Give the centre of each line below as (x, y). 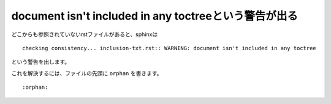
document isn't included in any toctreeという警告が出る (155, 16)
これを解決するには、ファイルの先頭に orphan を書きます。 (87, 73)
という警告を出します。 (41, 62)
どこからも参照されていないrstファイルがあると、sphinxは (85, 34)
